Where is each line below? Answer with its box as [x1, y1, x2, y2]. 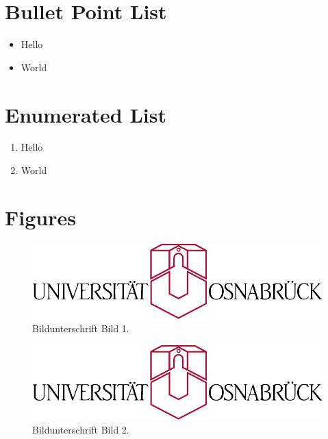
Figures [5, 203, 76, 231]
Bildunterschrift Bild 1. [32, 321, 129, 336]
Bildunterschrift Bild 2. [32, 423, 129, 437]
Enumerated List [5, 100, 166, 128]
